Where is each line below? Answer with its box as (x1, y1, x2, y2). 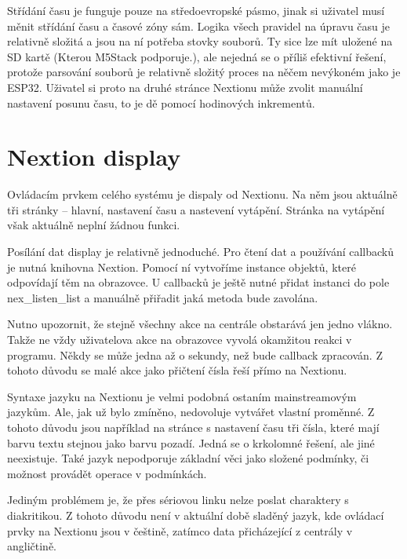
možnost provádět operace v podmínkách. (7, 465, 207, 481)
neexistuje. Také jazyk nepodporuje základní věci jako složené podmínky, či (7, 450, 369, 466)
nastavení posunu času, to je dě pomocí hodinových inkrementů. (7, 94, 315, 111)
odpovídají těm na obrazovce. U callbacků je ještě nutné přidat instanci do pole (7, 274, 390, 290)
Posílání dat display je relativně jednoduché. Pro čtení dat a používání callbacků (7, 243, 394, 260)
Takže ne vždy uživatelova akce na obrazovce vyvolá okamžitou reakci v (7, 331, 352, 348)
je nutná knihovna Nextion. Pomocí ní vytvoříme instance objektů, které (7, 258, 356, 275)
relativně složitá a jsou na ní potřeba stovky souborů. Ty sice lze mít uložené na (7, 33, 393, 49)
